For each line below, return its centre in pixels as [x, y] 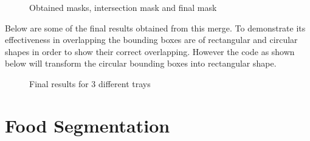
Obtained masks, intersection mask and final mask [123, 7]
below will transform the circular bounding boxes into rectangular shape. [141, 63]
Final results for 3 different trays [90, 83]
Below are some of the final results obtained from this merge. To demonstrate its [155, 28]
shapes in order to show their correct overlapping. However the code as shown [150, 51]
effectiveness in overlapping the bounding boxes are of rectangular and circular [151, 40]
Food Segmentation [88, 125]
